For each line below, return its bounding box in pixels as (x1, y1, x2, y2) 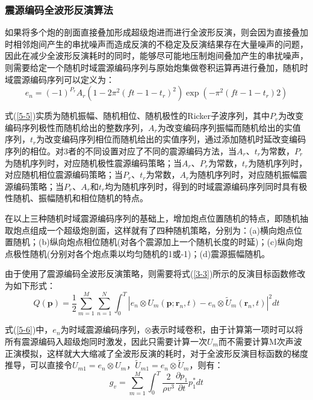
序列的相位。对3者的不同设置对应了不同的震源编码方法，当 (5, 144, 237, 157)
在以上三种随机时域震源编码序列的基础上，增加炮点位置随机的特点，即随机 (5, 211, 300, 224)
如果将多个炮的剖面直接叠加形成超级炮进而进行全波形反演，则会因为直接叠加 (5, 26, 308, 38)
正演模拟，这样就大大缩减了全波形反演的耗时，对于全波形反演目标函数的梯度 (5, 347, 308, 359)
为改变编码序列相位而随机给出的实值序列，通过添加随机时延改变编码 (36, 133, 306, 145)
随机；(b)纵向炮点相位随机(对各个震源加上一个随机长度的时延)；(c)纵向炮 (13, 235, 303, 248)
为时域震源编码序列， (60, 323, 145, 336)
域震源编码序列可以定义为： (5, 73, 114, 85)
